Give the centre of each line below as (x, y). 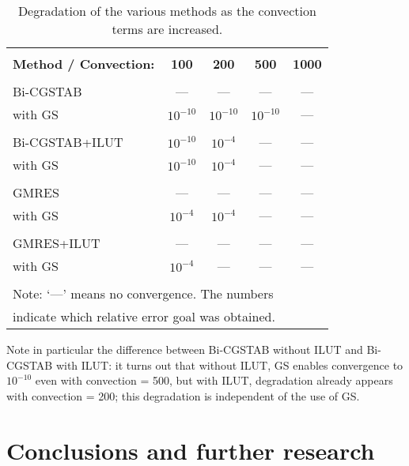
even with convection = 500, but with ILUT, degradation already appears (214, 380)
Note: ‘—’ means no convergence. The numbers (143, 293)
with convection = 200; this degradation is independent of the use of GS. (183, 395)
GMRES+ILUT (57, 243)
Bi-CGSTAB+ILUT (68, 142)
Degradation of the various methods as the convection (167, 11)
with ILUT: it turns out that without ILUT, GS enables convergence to (229, 365)
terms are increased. (167, 29)
